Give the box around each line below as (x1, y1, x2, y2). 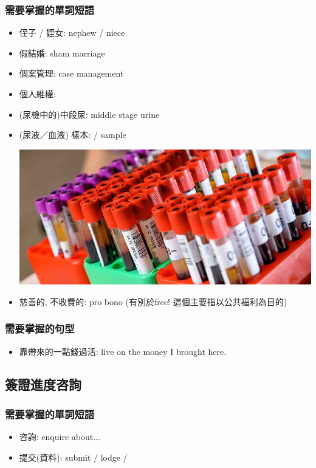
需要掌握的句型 (5, 321, 75, 336)
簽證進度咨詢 (5, 374, 81, 393)
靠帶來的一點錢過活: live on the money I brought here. (19, 345, 227, 357)
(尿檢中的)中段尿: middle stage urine (19, 108, 160, 120)
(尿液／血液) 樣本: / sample (19, 128, 126, 141)
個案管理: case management (19, 67, 124, 80)
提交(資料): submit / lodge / (19, 450, 128, 463)
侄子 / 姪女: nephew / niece (19, 26, 125, 39)
